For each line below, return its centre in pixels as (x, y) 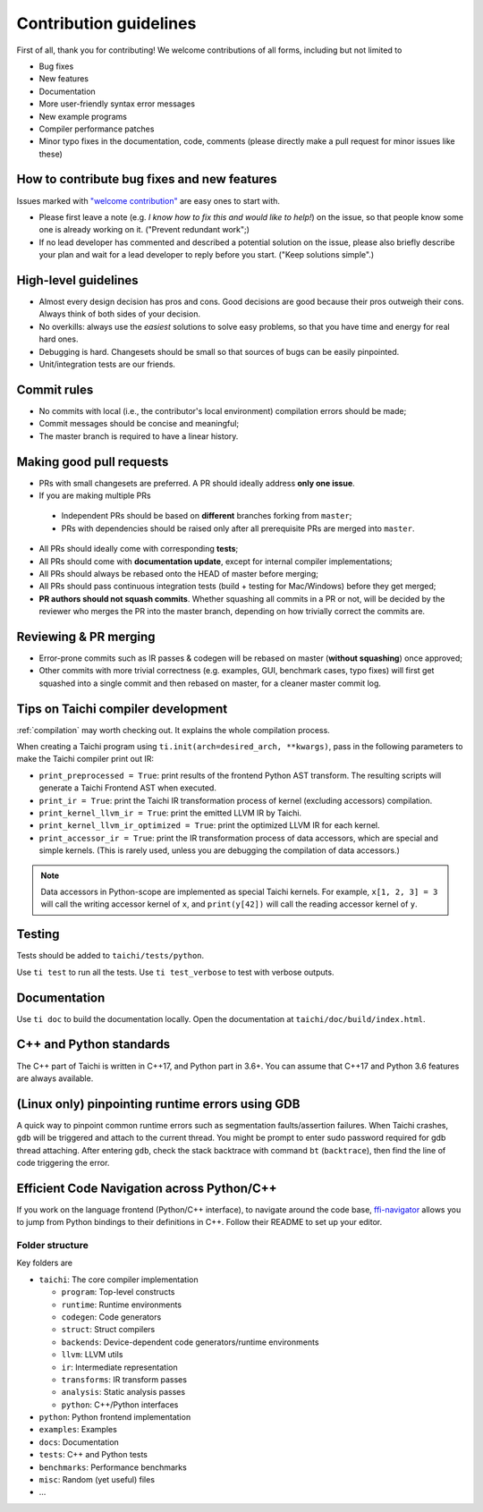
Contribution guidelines (106, 23)
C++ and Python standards (93, 1045)
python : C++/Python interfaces (120, 1405)
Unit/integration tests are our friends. (107, 364)
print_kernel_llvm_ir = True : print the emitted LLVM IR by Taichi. (170, 813)
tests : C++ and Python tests (93, 1455)
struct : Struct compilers (108, 1330)
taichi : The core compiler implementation (119, 1280)
